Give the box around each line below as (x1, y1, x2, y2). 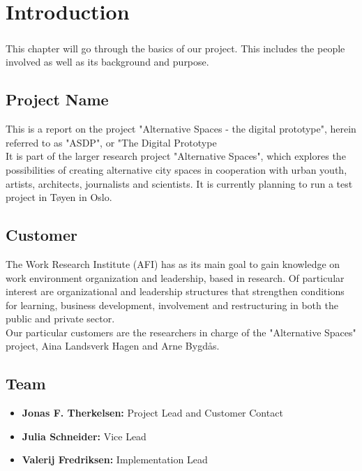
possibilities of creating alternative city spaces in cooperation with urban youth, (6, 162, 347, 177)
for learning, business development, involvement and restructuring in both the (6, 297, 338, 312)
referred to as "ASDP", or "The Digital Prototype (6, 135, 217, 149)
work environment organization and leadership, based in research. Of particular (6, 270, 345, 285)
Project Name (6, 89, 109, 110)
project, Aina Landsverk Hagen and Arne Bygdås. (6, 338, 220, 353)
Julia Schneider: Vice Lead (22, 428, 146, 443)
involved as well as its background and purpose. (6, 54, 209, 69)
